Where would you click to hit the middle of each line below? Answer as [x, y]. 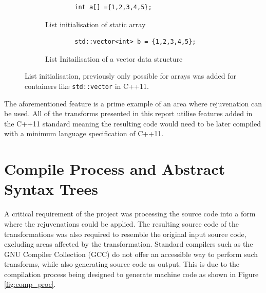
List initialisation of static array [96, 24]
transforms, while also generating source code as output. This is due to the [122, 264]
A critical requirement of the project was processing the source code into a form [130, 214]
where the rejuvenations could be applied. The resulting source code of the [121, 223]
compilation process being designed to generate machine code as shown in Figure [131, 274]
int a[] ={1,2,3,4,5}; [113, 7]
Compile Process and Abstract [115, 169]
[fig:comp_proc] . [30, 284]
